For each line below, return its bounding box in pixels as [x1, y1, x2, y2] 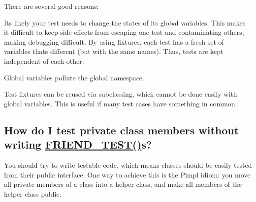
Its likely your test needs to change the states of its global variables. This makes [4, 17, 246, 27]
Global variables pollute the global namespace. [4, 72, 144, 82]
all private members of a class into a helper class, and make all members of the [4, 179, 242, 189]
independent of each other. [4, 55, 84, 66]
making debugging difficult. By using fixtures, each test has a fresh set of [4, 36, 224, 47]
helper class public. [4, 188, 62, 199]
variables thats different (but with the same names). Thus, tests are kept [4, 46, 224, 56]
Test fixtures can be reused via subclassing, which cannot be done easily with [4, 89, 237, 99]
